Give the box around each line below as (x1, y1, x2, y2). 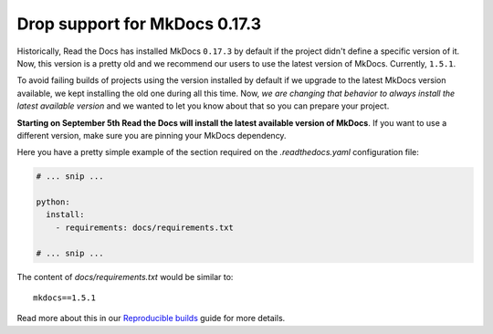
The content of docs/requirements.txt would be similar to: (16, 271, 234, 282)
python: (36, 197, 70, 207)
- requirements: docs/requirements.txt (55, 222, 235, 233)
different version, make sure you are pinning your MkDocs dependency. (16, 130, 287, 141)
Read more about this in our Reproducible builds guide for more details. (16, 313, 286, 324)
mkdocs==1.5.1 (33, 292, 96, 303)
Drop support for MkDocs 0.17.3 (16, 14, 262, 34)
